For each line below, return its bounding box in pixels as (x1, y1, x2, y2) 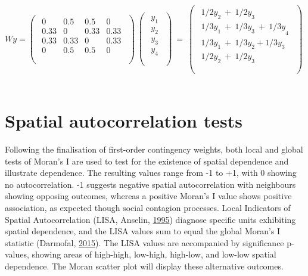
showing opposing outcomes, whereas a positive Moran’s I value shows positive (5, 190, 292, 202)
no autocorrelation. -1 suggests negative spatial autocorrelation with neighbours (5, 178, 296, 190)
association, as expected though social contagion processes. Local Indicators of (5, 201, 291, 213)
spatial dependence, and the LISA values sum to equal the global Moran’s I (5, 225, 281, 237)
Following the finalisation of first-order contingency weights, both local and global (5, 143, 303, 155)
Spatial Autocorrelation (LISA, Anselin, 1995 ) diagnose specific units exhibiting (5, 213, 296, 225)
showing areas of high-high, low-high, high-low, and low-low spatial (32, 248, 276, 261)
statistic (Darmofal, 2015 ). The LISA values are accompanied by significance (5, 236, 284, 249)
